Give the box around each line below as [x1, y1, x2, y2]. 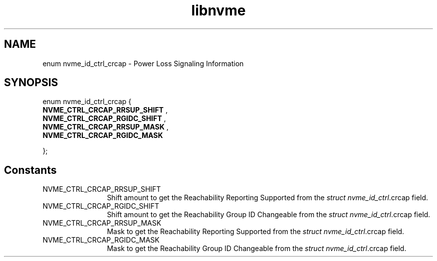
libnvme [191, 2, 246, 19]
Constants [4, 163, 57, 176]
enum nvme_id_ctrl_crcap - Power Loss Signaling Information [42, 59, 244, 68]
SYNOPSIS [4, 76, 58, 89]
